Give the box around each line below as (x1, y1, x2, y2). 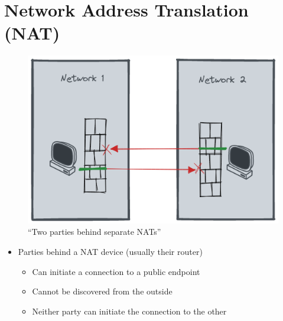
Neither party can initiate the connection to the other (32, 304, 227, 317)
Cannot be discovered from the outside (32, 285, 173, 297)
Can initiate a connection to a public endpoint (32, 265, 200, 277)
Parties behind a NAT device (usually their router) (18, 245, 203, 258)
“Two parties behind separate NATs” (28, 225, 161, 238)
